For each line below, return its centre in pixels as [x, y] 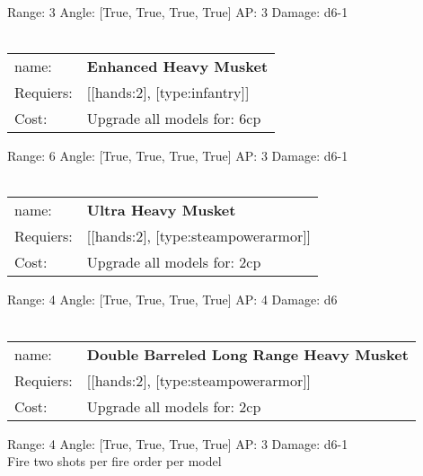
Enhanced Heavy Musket [177, 66]
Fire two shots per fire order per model [115, 461]
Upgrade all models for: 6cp [174, 119]
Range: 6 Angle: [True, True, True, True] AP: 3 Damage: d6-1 [178, 156]
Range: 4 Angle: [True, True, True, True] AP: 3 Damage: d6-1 [178, 443]
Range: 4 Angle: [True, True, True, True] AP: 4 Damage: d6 [172, 300]
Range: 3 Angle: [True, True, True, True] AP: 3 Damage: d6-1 [178, 12]
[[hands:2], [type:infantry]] [168, 93]
